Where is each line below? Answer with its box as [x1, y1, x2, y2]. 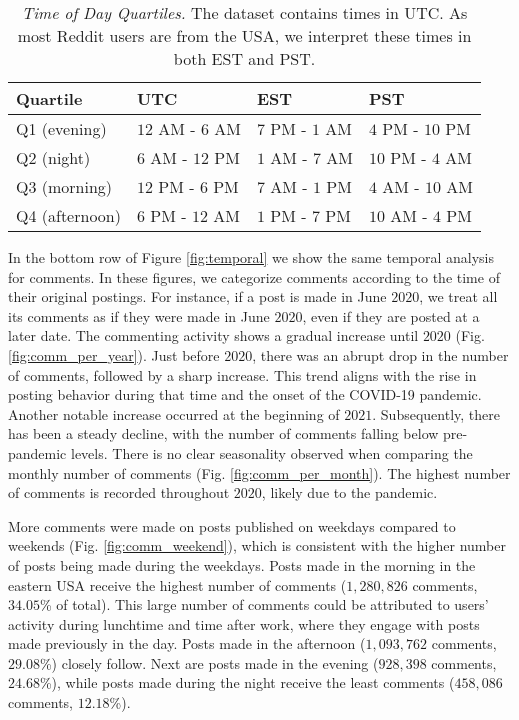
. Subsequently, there [372, 403, 500, 424]
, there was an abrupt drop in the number [252, 344, 509, 365]
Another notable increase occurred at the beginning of [8, 403, 340, 424]
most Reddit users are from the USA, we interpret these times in [17, 24, 472, 47]
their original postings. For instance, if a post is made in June [8, 286, 387, 307]
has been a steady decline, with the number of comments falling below [8, 423, 439, 444]
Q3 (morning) [16, 175, 113, 198]
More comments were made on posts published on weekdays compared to [8, 515, 456, 536]
